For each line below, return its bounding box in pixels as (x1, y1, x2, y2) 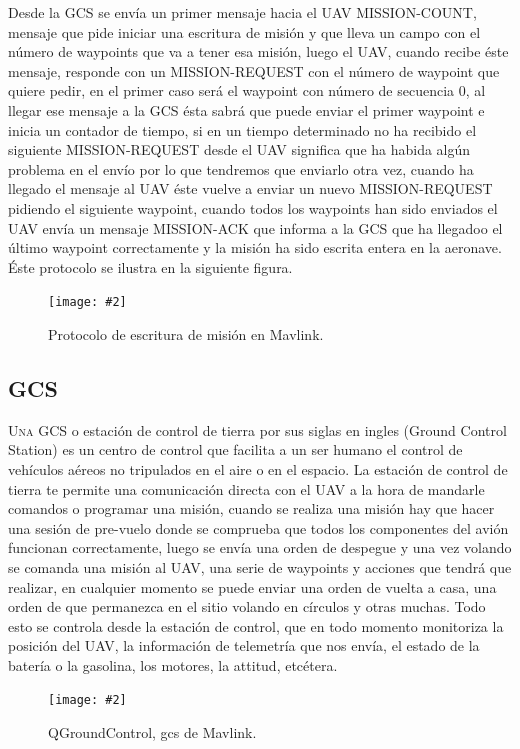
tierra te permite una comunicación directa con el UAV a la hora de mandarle (8, 478, 485, 499)
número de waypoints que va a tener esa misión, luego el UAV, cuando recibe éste (8, 41, 509, 62)
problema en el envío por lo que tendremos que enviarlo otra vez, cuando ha (8, 158, 474, 179)
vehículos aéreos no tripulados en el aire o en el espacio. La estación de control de (8, 458, 508, 479)
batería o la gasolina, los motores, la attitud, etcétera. (8, 654, 338, 675)
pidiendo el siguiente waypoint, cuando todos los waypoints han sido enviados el (8, 197, 498, 218)
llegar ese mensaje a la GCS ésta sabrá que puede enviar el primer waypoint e (8, 99, 485, 120)
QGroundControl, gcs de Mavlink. (48, 722, 257, 743)
